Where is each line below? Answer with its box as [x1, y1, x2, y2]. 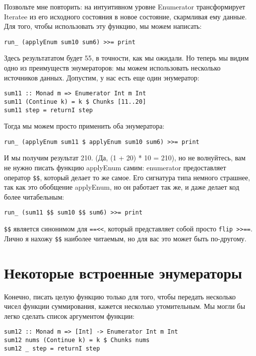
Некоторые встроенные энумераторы [4, 262, 242, 283]
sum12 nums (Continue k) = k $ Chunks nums [4, 337, 150, 344]
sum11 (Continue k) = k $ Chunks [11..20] [4, 98, 146, 105]
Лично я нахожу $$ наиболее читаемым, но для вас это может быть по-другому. [4, 233, 247, 243]
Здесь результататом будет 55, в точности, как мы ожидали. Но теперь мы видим [4, 53, 249, 63]
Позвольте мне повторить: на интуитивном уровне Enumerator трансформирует [4, 1, 246, 11]
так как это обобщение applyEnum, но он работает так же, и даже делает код [4, 182, 240, 192]
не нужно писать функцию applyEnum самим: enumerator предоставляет [4, 162, 226, 173]
